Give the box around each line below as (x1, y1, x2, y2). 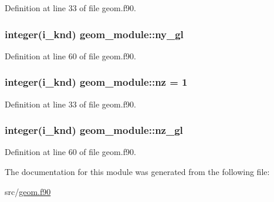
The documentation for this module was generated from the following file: (5, 166, 270, 178)
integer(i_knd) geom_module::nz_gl (5, 123, 183, 137)
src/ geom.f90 (5, 185, 51, 197)
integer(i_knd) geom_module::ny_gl (5, 26, 184, 41)
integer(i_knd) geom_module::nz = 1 (5, 75, 188, 89)
